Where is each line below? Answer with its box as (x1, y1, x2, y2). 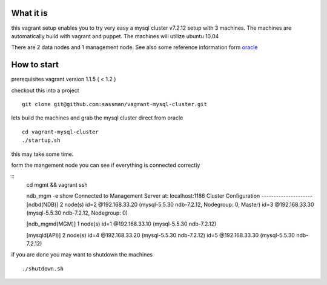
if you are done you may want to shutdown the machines (11, 251, 153, 258)
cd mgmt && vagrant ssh (26, 181, 88, 188)
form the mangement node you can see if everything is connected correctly (11, 161, 200, 169)
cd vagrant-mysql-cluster (22, 128, 99, 135)
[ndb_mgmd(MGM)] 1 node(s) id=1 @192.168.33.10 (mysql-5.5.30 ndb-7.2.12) (26, 220, 217, 227)
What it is (11, 8, 48, 18)
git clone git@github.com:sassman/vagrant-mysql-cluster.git (22, 101, 207, 107)
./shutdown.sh (22, 265, 64, 272)
